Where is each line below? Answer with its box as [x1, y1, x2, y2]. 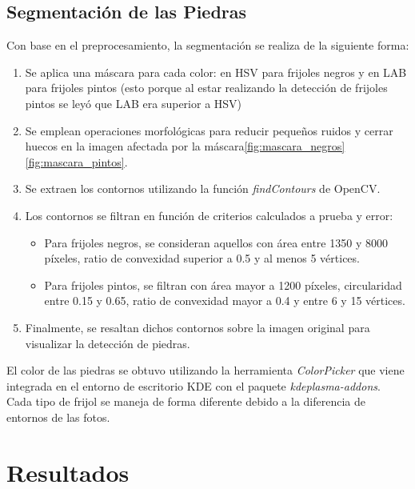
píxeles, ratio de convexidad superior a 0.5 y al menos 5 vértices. [44, 250, 360, 267]
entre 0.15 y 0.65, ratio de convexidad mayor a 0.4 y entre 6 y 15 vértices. [44, 292, 405, 309]
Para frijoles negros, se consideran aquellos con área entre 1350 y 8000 [44, 234, 388, 251]
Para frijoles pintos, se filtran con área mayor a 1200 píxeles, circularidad [44, 276, 402, 293]
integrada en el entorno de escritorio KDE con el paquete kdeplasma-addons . [6, 377, 381, 394]
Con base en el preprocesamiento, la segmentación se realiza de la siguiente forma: [6, 37, 409, 54]
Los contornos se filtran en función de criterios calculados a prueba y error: [25, 206, 393, 223]
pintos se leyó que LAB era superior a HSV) [25, 94, 242, 111]
